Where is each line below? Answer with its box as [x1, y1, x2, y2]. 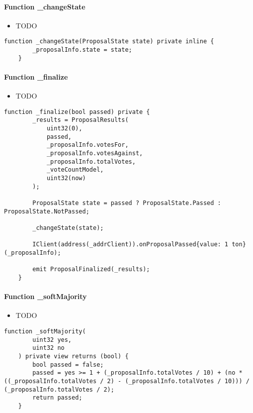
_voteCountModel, [46, 166, 104, 174]
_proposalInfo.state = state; [32, 46, 132, 54]
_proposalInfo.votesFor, [46, 141, 129, 149]
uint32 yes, [32, 336, 72, 343]
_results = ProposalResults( [32, 116, 129, 124]
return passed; [32, 394, 83, 402]
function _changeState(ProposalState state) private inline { [4, 38, 214, 45]
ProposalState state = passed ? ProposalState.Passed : [32, 199, 221, 206]
